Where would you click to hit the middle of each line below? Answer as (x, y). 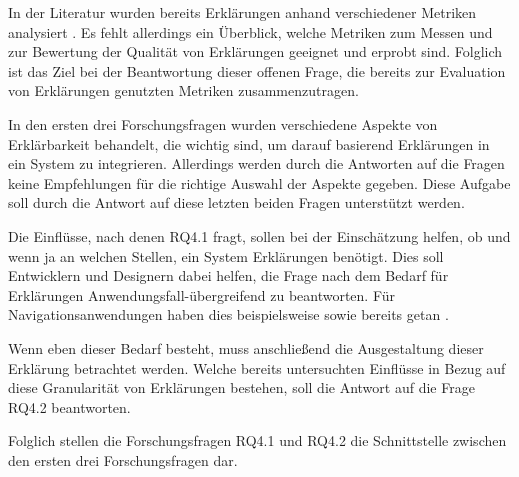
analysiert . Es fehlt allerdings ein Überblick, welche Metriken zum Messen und (250, 31)
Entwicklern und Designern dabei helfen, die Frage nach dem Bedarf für (228, 275)
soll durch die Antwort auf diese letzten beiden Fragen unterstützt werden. (236, 202)
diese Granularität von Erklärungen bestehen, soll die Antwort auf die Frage (241, 387)
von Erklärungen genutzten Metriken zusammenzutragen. (183, 90)
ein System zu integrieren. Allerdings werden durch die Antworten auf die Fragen (256, 163)
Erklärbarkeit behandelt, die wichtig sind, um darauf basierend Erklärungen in (249, 143)
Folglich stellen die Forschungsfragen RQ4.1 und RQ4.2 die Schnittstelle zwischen (257, 440)
